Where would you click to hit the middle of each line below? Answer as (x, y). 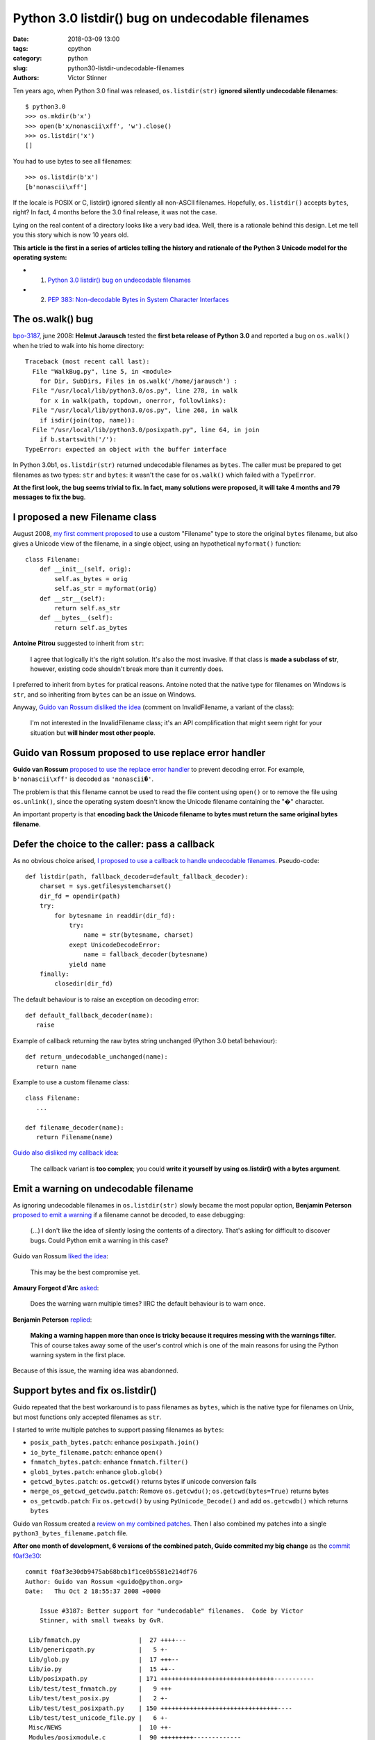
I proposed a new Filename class (85, 517)
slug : (20, 68)
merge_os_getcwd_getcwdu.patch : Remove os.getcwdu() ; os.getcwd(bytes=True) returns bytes (180, 1491)
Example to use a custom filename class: (71, 1082)
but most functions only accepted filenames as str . (87, 1417)
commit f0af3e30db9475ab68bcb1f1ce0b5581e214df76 (111, 1572)
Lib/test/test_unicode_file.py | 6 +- (98, 1718)
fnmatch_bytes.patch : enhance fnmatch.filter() (109, 1462)
